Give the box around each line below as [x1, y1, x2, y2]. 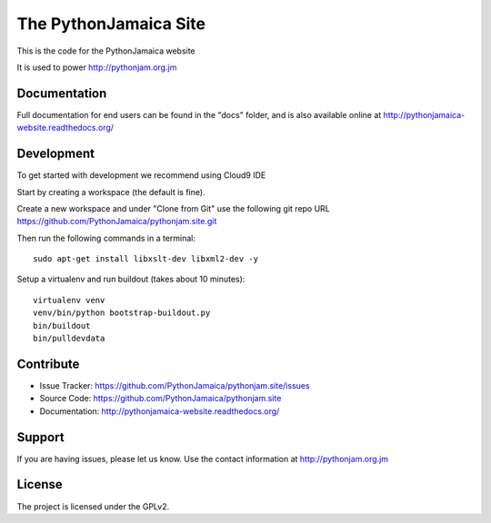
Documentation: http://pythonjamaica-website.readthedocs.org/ [39, 405, 280, 417]
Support [16, 429, 65, 445]
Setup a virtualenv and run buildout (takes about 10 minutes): [16, 273, 245, 285]
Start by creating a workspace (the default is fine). [16, 186, 205, 197]
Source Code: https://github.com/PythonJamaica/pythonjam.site [39, 393, 282, 404]
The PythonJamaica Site [16, 14, 206, 34]
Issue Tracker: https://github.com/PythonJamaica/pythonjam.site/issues [39, 380, 310, 390]
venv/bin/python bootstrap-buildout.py [33, 308, 211, 318]
